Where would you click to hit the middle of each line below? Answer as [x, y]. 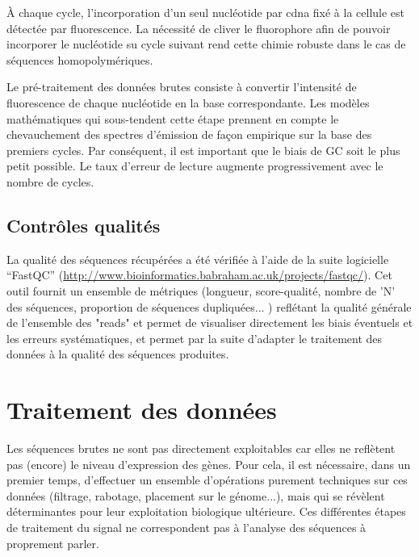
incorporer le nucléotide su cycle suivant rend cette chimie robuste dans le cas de [206, 44]
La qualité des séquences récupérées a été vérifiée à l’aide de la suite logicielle [198, 259]
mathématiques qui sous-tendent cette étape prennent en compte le [173, 118]
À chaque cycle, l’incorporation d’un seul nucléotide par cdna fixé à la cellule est [206, 12]
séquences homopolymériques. [80, 59]
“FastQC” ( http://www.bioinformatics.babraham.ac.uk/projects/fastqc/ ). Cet [199, 275]
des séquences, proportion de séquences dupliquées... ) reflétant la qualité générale [209, 306]
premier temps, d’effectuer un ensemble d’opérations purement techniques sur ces [207, 480]
